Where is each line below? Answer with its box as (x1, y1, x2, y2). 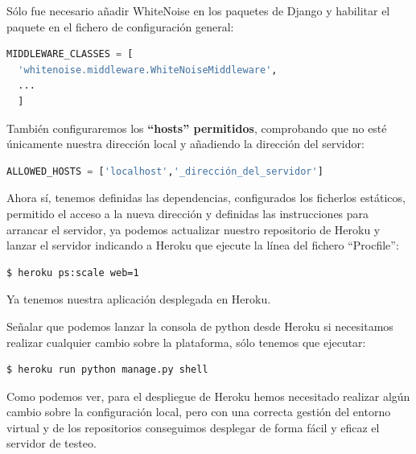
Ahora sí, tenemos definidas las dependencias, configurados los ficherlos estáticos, (6, 189, 406, 206)
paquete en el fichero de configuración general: (6, 18, 234, 35)
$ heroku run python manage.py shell (6, 364, 208, 376)
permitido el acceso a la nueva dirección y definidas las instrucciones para (6, 204, 369, 221)
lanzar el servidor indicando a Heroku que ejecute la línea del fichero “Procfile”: (6, 237, 399, 254)
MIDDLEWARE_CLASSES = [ (6, 48, 134, 60)
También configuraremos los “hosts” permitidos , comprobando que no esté (6, 119, 387, 136)
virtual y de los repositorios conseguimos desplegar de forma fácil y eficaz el (6, 419, 380, 435)
